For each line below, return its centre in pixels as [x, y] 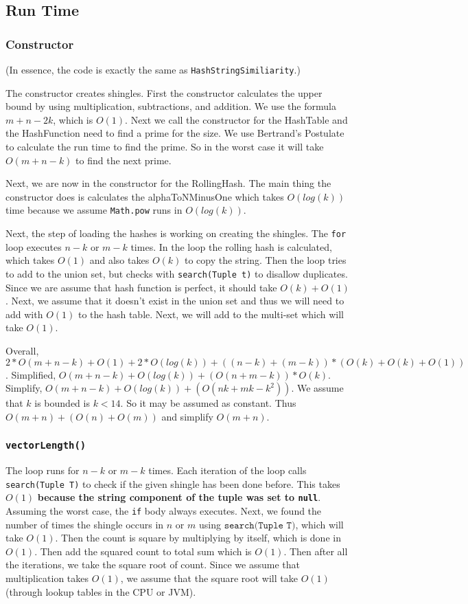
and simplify [187, 416]
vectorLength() [46, 446]
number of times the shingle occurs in [85, 524]
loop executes [34, 246]
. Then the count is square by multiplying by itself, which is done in [198, 538]
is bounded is [62, 403]
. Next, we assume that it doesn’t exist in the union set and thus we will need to [175, 301]
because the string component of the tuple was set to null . [179, 497]
